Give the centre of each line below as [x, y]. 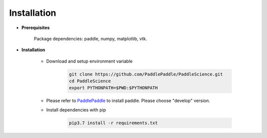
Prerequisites [36, 28]
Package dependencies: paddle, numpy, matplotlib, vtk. [90, 38]
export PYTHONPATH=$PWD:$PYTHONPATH [113, 88]
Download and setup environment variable [89, 61]
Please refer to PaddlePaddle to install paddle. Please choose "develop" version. [128, 101]
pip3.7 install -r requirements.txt [113, 123]
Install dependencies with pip [76, 110]
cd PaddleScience [90, 81]
